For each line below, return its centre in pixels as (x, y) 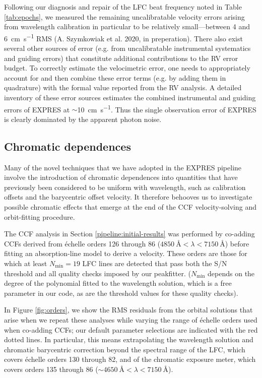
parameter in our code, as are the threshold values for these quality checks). (121, 293)
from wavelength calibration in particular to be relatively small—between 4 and (127, 26)
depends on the (231, 273)
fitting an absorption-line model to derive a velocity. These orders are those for (126, 253)
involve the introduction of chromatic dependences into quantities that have (121, 177)
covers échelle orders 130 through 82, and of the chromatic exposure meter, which (130, 359)
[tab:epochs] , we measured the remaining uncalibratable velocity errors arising (124, 16)
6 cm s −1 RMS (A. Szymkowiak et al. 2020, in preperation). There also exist (123, 37)
